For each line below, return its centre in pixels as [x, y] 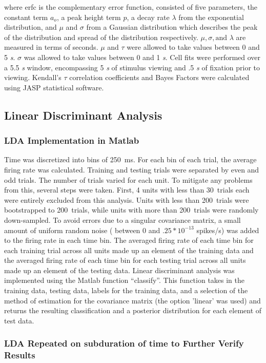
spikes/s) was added [228, 230]
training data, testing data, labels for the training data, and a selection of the [126, 290]
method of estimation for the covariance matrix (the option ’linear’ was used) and [132, 300]
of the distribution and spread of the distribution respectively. [101, 37]
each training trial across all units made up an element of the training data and [129, 250]
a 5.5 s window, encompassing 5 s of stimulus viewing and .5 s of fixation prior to [132, 67]
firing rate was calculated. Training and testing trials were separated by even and [132, 169]
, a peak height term [89, 17]
